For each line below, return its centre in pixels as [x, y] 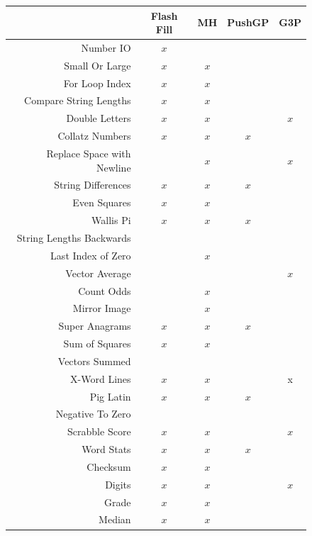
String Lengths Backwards [74, 237]
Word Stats [106, 449]
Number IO [106, 47]
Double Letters [99, 118]
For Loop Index [97, 83]
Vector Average [98, 273]
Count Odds [105, 290]
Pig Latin [110, 396]
